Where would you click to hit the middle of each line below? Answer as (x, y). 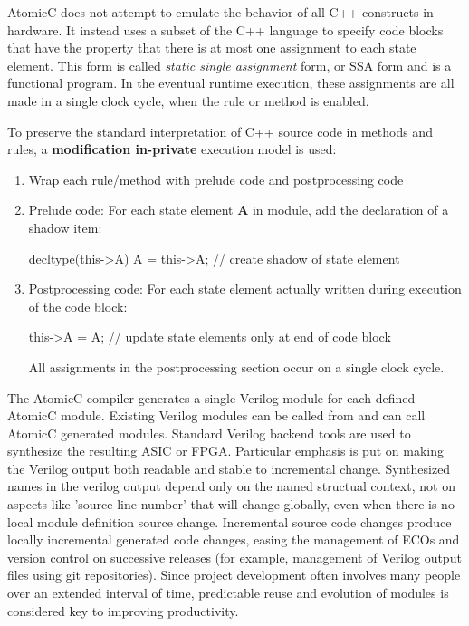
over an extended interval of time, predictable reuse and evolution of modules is (228, 593)
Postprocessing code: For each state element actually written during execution (245, 289)
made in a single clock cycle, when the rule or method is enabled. (188, 100)
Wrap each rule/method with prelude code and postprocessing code (216, 179)
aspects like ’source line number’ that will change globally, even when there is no (231, 504)
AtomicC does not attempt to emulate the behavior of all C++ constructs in (220, 12)
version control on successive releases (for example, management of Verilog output (234, 557)
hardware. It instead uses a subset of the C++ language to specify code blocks (225, 29)
